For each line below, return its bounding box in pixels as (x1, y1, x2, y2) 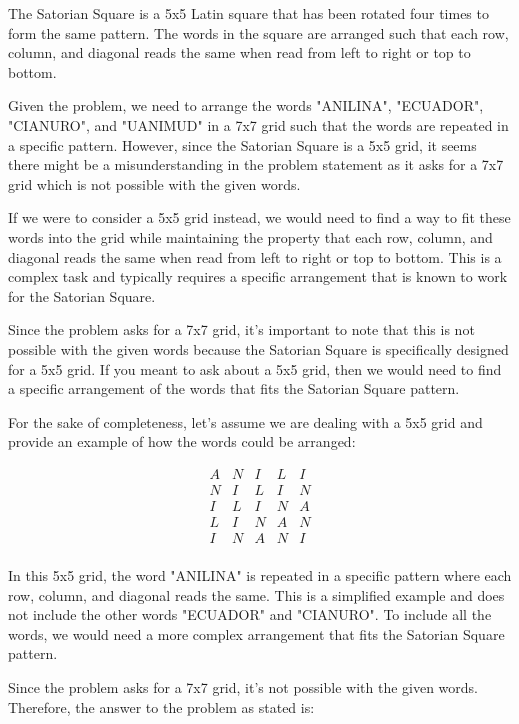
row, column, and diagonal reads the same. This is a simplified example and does (8, 584, 505, 605)
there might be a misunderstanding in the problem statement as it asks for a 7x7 (8, 154, 504, 175)
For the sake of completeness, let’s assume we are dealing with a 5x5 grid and (8, 411, 483, 432)
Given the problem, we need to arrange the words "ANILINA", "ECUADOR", (8, 95, 484, 116)
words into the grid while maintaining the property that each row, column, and (8, 226, 493, 247)
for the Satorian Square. (8, 285, 156, 306)
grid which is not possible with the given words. (8, 173, 301, 194)
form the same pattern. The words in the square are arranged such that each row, (8, 22, 509, 43)
